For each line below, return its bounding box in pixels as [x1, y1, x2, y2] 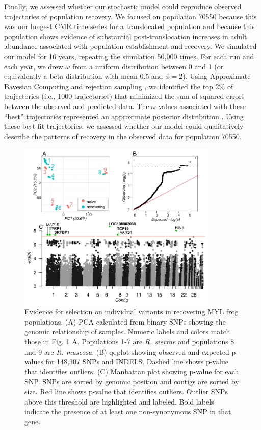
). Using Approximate [182, 71, 251, 82]
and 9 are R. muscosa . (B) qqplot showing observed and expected [24, 346, 229, 357]
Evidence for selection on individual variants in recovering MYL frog [24, 306, 239, 317]
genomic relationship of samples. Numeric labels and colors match [24, 326, 230, 337]
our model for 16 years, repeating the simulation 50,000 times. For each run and [4, 50, 254, 61]
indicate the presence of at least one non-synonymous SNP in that [24, 406, 231, 417]
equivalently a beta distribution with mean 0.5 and [4, 71, 163, 82]
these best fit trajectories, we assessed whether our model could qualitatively [4, 121, 244, 131]
